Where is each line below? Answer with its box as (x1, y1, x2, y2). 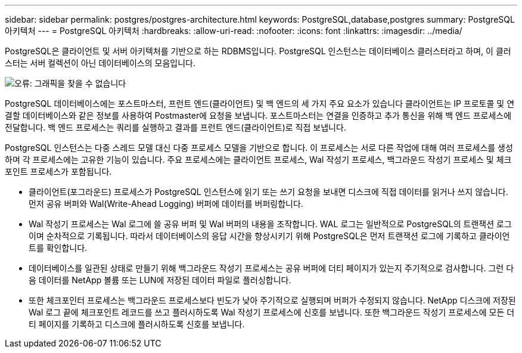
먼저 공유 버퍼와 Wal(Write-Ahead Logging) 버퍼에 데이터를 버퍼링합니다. (29, 199, 303, 209)
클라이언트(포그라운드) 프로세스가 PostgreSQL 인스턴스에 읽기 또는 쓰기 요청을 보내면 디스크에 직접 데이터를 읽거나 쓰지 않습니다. (29, 187, 508, 197)
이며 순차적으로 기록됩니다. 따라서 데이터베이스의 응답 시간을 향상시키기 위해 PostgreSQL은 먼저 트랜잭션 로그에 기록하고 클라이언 (29, 231, 510, 241)
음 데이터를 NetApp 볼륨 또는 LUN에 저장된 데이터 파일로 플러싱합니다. (29, 275, 291, 285)
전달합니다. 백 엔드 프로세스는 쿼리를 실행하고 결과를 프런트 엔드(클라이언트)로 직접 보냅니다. (5, 122, 346, 132)
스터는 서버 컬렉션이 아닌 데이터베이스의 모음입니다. (5, 58, 195, 68)
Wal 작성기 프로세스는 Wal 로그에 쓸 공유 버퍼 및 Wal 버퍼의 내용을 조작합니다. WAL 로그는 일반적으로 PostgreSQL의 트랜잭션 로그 (29, 219, 512, 229)
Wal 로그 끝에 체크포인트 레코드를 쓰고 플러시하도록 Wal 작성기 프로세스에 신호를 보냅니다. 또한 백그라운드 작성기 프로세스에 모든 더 (29, 307, 515, 317)
